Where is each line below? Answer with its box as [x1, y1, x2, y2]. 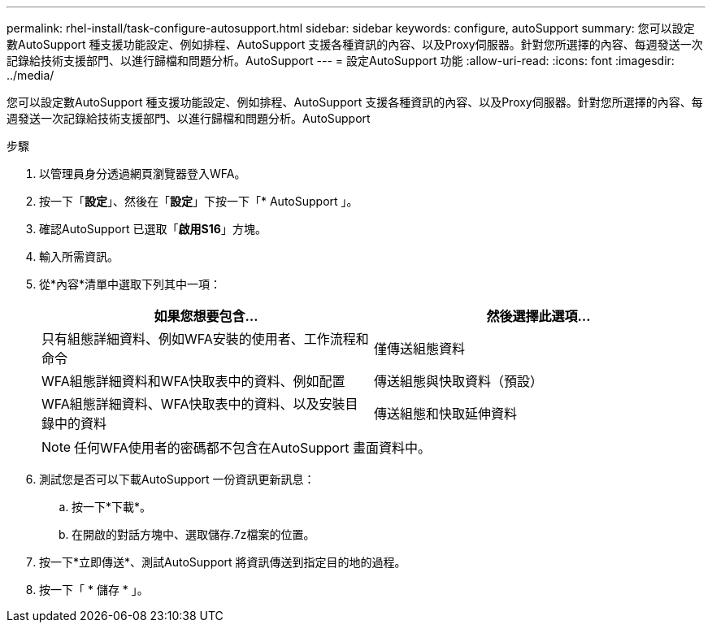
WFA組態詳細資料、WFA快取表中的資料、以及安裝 [41, 396, 345, 412]
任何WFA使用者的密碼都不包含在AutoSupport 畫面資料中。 [74, 440, 431, 456]
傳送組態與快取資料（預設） [374, 373, 544, 389]
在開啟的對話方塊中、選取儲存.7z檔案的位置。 [72, 527, 315, 541]
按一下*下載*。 [72, 500, 152, 514]
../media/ [7, 68, 54, 82]
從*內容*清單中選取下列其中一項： [39, 277, 222, 291]
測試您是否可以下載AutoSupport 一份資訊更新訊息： [39, 472, 315, 486]
